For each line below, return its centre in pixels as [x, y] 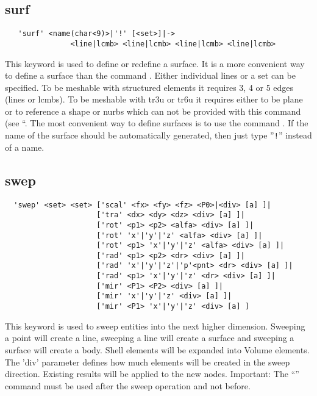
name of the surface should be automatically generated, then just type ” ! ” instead [158, 135]
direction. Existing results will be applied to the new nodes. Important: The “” [152, 374]
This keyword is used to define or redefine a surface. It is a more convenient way [155, 63]
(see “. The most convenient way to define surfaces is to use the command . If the [157, 123]
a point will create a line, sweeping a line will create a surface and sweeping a [150, 338]
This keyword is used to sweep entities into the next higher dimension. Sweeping [155, 326]
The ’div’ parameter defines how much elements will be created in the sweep [148, 362]
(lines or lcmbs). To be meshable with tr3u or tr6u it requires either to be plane [154, 99]
